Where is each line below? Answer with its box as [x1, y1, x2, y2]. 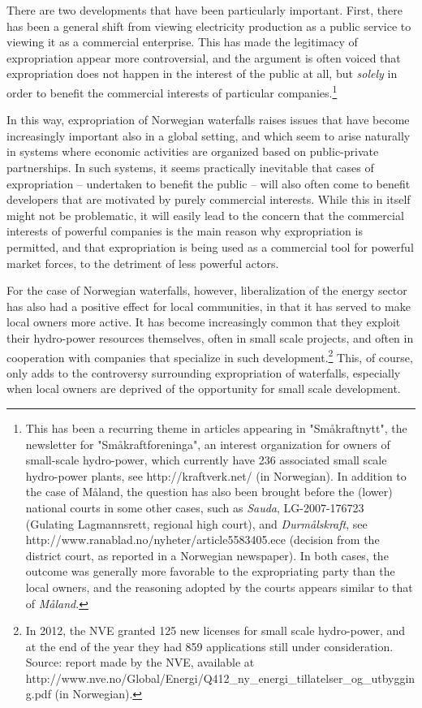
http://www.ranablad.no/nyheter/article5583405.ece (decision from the [25, 531, 380, 548]
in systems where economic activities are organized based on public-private [6, 143, 379, 160]
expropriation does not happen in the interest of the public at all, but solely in [6, 65, 398, 82]
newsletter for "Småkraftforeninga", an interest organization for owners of [25, 435, 390, 452]
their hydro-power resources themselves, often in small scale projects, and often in [6, 329, 414, 346]
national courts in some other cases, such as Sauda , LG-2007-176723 [25, 499, 364, 516]
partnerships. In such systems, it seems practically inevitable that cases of [6, 159, 374, 175]
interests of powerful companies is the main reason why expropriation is [6, 222, 363, 240]
